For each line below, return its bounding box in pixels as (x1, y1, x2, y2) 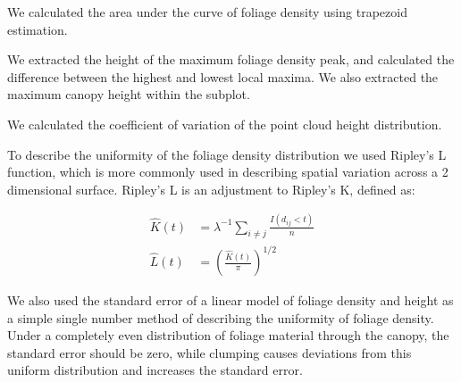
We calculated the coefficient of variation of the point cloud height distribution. (7, 114, 442, 133)
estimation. (7, 20, 68, 38)
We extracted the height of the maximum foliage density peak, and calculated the (7, 50, 455, 69)
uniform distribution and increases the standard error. (7, 361, 303, 379)
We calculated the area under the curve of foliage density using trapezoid (7, 3, 407, 21)
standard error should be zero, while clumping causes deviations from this (7, 343, 412, 361)
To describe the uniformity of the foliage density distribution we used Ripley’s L (7, 145, 447, 163)
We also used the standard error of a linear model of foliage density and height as (7, 291, 454, 310)
